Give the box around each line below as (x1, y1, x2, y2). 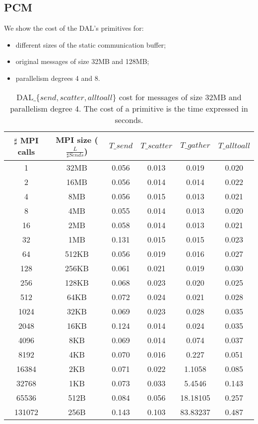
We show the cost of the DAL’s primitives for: (4, 23, 144, 33)
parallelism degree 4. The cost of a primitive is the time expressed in (10, 102, 248, 114)
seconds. (115, 114, 143, 125)
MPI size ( (56, 133, 98, 145)
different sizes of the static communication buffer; (15, 39, 166, 50)
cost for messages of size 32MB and (119, 91, 242, 103)
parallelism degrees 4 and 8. (15, 72, 100, 83)
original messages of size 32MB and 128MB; (15, 56, 149, 66)
